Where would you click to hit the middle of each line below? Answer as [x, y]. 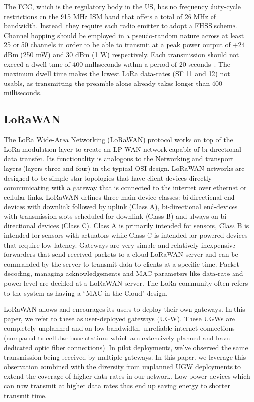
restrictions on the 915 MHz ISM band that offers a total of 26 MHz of [110, 16]
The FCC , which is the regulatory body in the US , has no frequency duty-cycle [123, 6]
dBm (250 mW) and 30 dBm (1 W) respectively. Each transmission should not [122, 54]
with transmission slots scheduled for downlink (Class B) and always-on [111, 216]
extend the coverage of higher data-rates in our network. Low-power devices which [127, 376]
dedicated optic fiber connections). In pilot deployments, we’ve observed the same [126, 347]
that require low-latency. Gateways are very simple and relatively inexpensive [120, 244]
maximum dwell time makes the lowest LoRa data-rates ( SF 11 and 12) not [117, 74]
